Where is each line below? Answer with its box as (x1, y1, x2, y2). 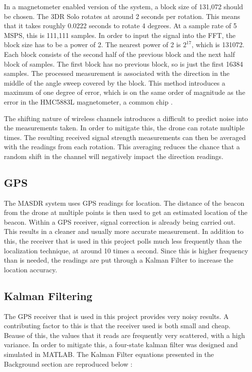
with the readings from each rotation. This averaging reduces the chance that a (4, 142, 240, 152)
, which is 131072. (191, 39, 245, 50)
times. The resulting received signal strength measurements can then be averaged (4, 132, 246, 142)
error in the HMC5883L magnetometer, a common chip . (4, 96, 173, 106)
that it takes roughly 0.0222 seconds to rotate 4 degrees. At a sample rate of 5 (4, 20, 237, 31)
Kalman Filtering (4, 288, 92, 303)
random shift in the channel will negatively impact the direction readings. (4, 151, 224, 161)
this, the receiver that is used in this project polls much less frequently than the (4, 236, 242, 246)
